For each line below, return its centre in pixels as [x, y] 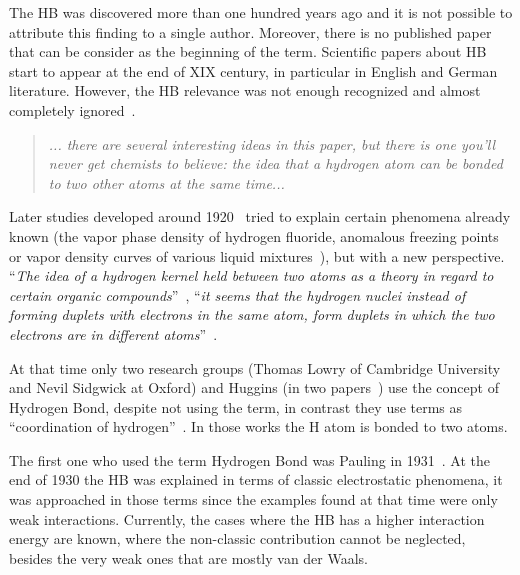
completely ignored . [72, 109]
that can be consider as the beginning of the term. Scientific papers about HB [248, 51]
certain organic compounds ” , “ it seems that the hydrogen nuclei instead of [237, 294]
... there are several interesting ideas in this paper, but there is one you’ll [272, 143]
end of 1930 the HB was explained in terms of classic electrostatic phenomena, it [256, 479]
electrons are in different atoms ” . [113, 333]
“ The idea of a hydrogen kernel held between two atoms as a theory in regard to [251, 275]
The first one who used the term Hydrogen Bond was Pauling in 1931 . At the [249, 459]
